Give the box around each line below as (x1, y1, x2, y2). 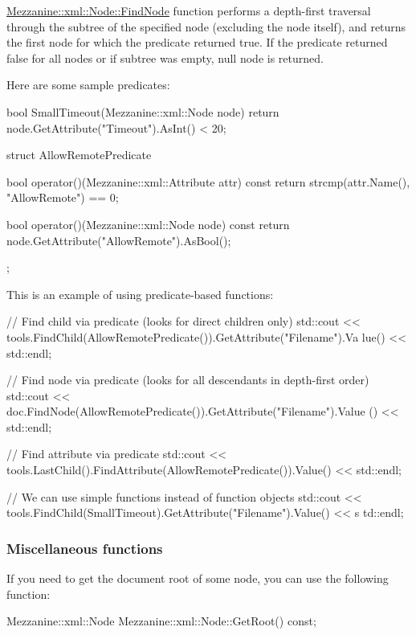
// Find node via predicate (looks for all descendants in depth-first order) (6, 371, 369, 388)
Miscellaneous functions (6, 538, 163, 558)
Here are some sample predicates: (6, 76, 170, 93)
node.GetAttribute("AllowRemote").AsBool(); (6, 231, 231, 248)
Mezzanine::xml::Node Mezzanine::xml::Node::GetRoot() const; (6, 612, 316, 629)
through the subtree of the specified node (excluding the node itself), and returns (6, 18, 406, 35)
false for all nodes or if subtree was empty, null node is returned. (6, 49, 324, 66)
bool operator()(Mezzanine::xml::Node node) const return (6, 215, 290, 232)
